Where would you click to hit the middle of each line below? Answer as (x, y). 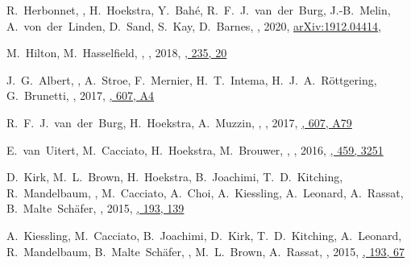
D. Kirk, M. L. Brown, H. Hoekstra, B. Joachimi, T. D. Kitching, (175, 177)
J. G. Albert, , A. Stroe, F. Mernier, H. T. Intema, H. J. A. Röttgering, (192, 79)
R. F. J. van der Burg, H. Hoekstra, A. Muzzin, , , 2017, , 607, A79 (179, 122)
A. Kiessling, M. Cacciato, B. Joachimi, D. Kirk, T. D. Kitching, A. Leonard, (204, 235)
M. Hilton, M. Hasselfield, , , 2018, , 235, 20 (117, 53)
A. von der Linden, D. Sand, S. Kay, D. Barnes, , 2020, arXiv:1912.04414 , (194, 25)
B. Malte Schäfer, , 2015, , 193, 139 (95, 208)
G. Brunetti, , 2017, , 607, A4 (81, 95)
